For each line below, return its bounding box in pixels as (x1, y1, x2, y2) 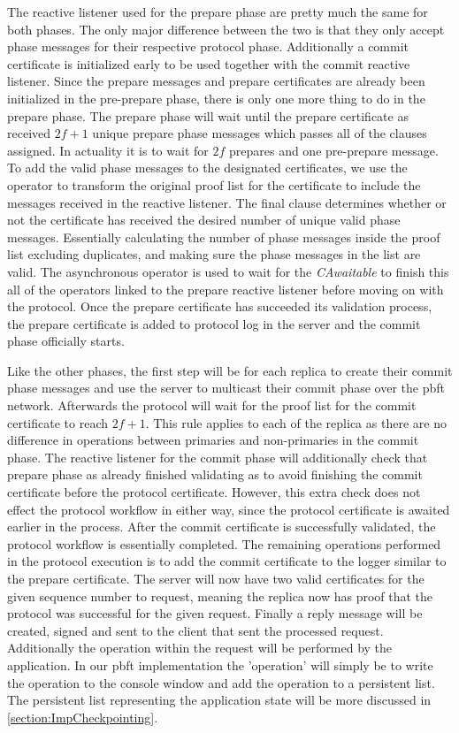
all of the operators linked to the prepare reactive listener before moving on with (7, 279, 444, 298)
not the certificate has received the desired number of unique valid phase (7, 210, 401, 229)
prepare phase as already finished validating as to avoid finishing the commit (7, 465, 423, 484)
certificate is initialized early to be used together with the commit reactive (7, 54, 410, 73)
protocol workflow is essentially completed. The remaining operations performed (7, 534, 441, 553)
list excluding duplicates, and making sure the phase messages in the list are (7, 245, 421, 263)
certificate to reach (7, 413, 109, 431)
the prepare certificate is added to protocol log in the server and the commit (7, 314, 421, 332)
